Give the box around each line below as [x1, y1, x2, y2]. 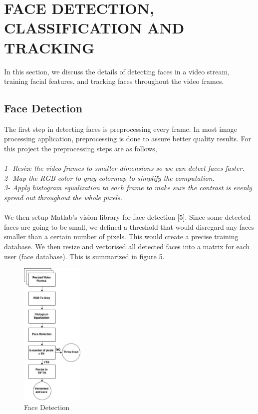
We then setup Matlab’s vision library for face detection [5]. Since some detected [4, 212, 251, 222]
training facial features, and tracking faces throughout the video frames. [4, 76, 224, 86]
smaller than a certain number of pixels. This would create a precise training [4, 231, 239, 242]
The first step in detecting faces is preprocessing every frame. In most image [4, 123, 237, 134]
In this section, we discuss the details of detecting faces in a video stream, [4, 66, 230, 76]
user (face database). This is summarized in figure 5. [4, 251, 165, 261]
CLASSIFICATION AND [4, 17, 185, 38]
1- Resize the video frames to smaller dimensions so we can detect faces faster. [4, 163, 245, 173]
